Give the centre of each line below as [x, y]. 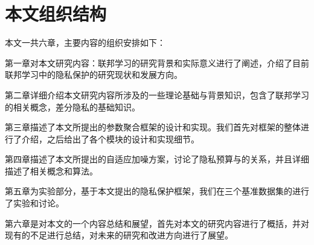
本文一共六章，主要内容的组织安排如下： [85, 43]
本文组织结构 [56, 14]
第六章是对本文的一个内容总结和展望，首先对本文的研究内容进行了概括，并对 [157, 223]
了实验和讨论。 [34, 203]
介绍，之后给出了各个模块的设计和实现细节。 [110, 138]
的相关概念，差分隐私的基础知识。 [72, 107]
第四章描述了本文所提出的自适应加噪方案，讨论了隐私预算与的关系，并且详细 [157, 159]
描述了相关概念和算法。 [51, 170]
